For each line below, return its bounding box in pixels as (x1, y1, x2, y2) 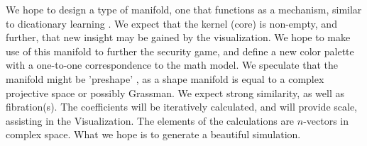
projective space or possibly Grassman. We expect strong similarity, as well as (6, 85, 344, 100)
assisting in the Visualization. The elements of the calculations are (6, 113, 295, 128)
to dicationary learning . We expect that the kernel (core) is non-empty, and (6, 16, 337, 30)
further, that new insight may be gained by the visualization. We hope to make (6, 30, 351, 45)
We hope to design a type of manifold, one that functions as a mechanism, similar (6, 2, 362, 16)
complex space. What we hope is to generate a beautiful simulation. (6, 127, 301, 142)
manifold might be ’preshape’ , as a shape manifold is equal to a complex (6, 71, 324, 86)
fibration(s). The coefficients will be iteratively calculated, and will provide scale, (6, 99, 358, 114)
